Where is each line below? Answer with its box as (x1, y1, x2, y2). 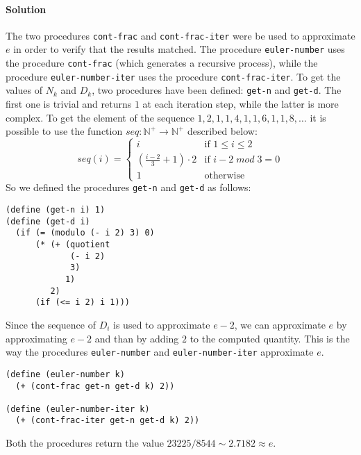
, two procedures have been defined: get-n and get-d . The (92, 83, 342, 97)
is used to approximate (113, 317, 210, 332)
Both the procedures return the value (6, 436, 164, 450)
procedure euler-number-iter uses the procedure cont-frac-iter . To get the (6, 69, 341, 83)
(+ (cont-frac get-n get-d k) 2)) (15, 381, 175, 391)
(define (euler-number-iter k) (6, 404, 150, 414)
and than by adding (94, 331, 179, 345)
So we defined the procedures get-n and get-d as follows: (6, 180, 251, 195)
